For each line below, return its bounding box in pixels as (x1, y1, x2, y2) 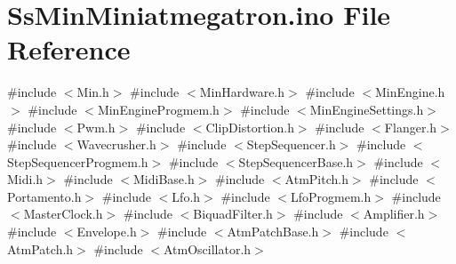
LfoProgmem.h (290, 187, 372, 205)
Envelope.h (76, 222, 137, 241)
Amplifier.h (363, 204, 425, 223)
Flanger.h (384, 117, 437, 136)
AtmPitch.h (284, 170, 348, 188)
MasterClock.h (23, 204, 103, 223)
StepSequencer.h (246, 135, 336, 154)
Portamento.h (7, 187, 82, 205)
